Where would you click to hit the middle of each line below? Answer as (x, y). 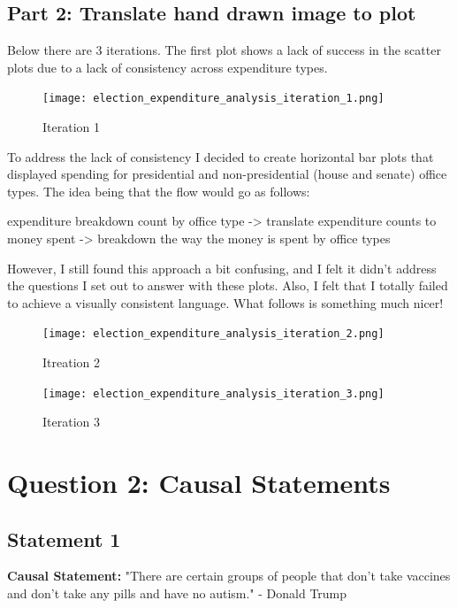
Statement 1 (64, 539)
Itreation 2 (71, 362)
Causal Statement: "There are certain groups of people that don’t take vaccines (229, 576)
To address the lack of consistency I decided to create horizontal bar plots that (221, 156)
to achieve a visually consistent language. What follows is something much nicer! (225, 302)
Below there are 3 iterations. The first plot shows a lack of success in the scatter (224, 50)
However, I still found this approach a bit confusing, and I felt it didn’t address (222, 268)
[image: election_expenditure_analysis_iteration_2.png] (213, 334)
